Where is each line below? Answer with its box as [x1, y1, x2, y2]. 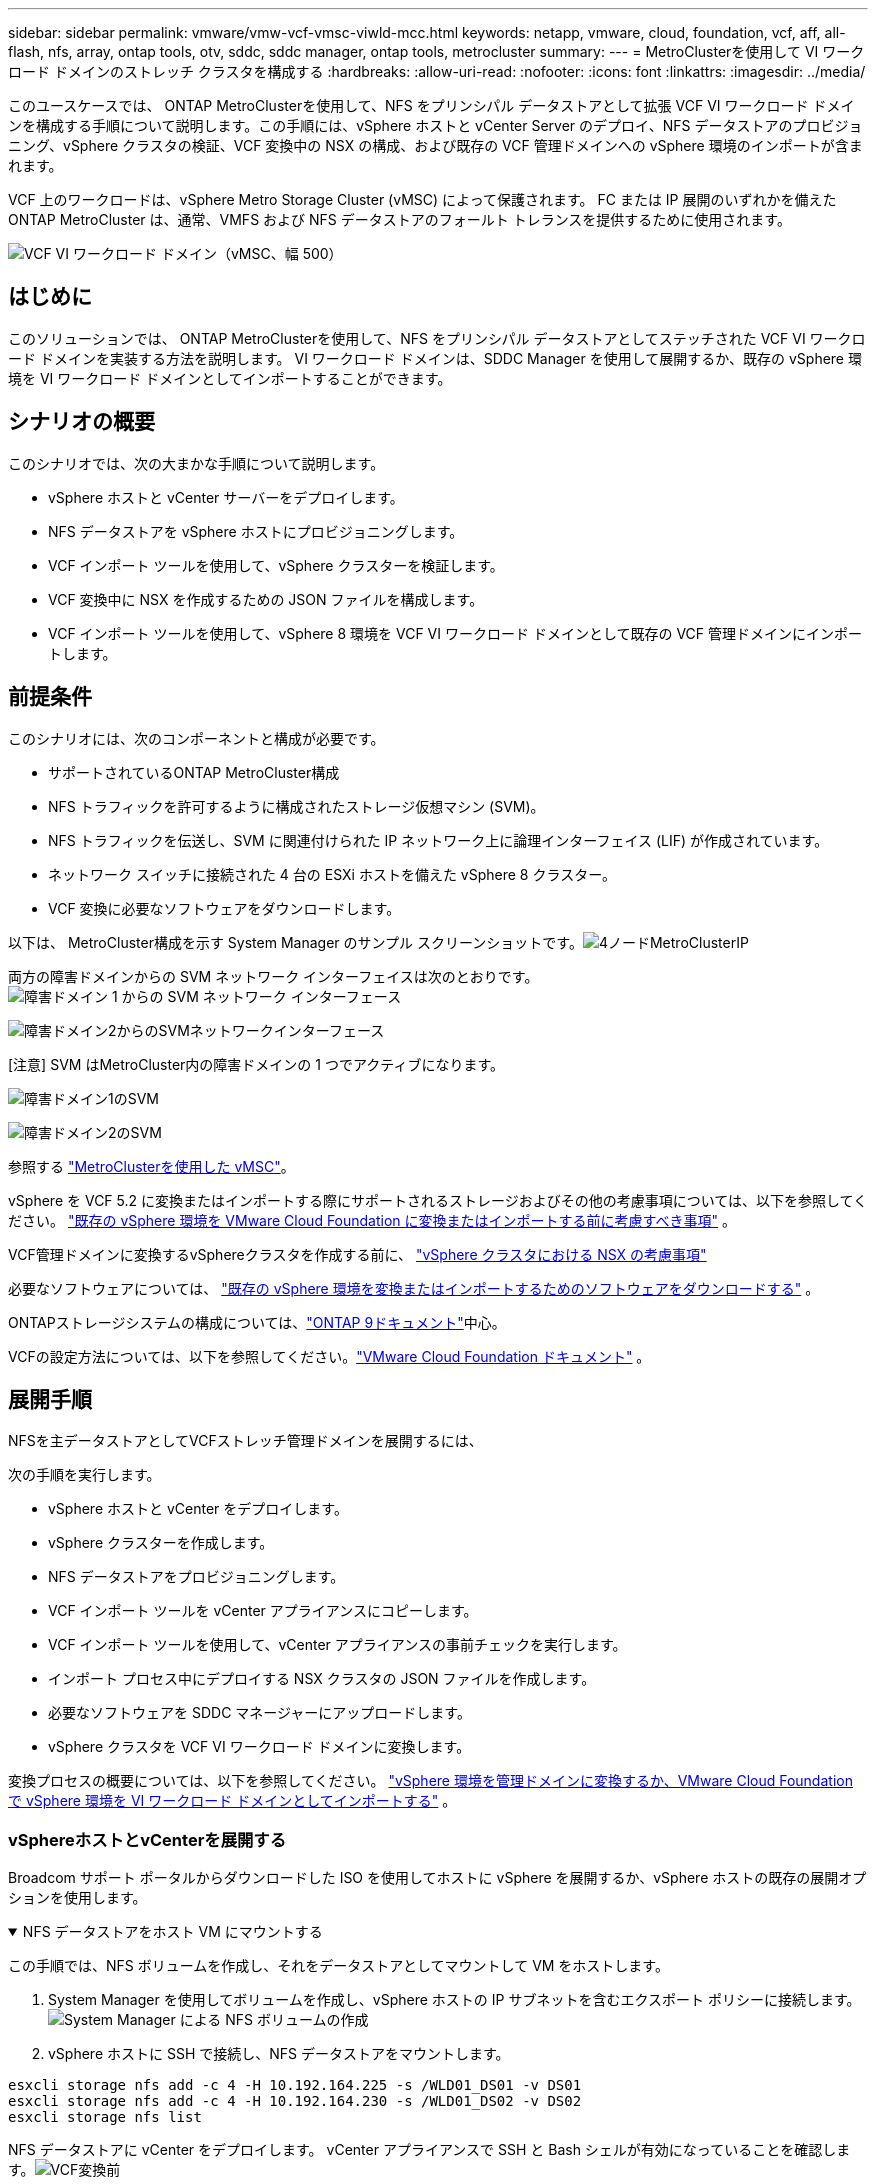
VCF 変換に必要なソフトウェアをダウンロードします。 [48, 899, 401, 917]
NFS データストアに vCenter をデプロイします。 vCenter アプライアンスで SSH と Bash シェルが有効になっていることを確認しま [8, 2141, 851, 2159]
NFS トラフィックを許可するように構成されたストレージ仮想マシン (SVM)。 [48, 797, 545, 815]
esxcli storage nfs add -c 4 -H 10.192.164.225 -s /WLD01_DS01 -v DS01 [8, 2077, 582, 2094]
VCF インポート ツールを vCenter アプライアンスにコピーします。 [48, 1602, 478, 1620]
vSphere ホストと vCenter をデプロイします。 [48, 1500, 348, 1518]
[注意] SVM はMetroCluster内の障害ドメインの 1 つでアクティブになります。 [8, 1055, 504, 1073]
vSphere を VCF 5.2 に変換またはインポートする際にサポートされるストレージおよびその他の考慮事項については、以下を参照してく [8, 1191, 868, 1209]
